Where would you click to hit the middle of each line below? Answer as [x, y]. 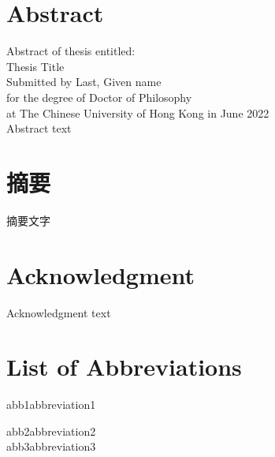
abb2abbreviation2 [51, 431]
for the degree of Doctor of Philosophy [99, 97]
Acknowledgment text [59, 312]
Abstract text [39, 128]
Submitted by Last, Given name [84, 82]
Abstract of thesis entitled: [71, 51]
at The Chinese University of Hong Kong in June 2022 [138, 112]
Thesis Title [35, 66]
